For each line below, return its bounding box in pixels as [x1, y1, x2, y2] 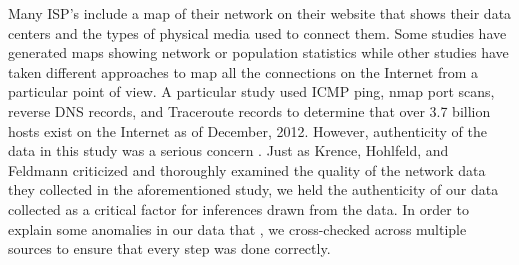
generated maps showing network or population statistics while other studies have [8, 42, 509, 63]
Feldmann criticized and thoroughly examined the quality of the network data [8, 159, 486, 180]
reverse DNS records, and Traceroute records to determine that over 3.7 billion [8, 100, 491, 121]
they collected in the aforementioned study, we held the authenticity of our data [8, 179, 499, 200]
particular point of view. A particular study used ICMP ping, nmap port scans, [8, 81, 495, 102]
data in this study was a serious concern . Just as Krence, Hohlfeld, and [8, 140, 449, 161]
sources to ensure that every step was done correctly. [8, 238, 331, 259]
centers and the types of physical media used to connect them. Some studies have [8, 22, 507, 43]
